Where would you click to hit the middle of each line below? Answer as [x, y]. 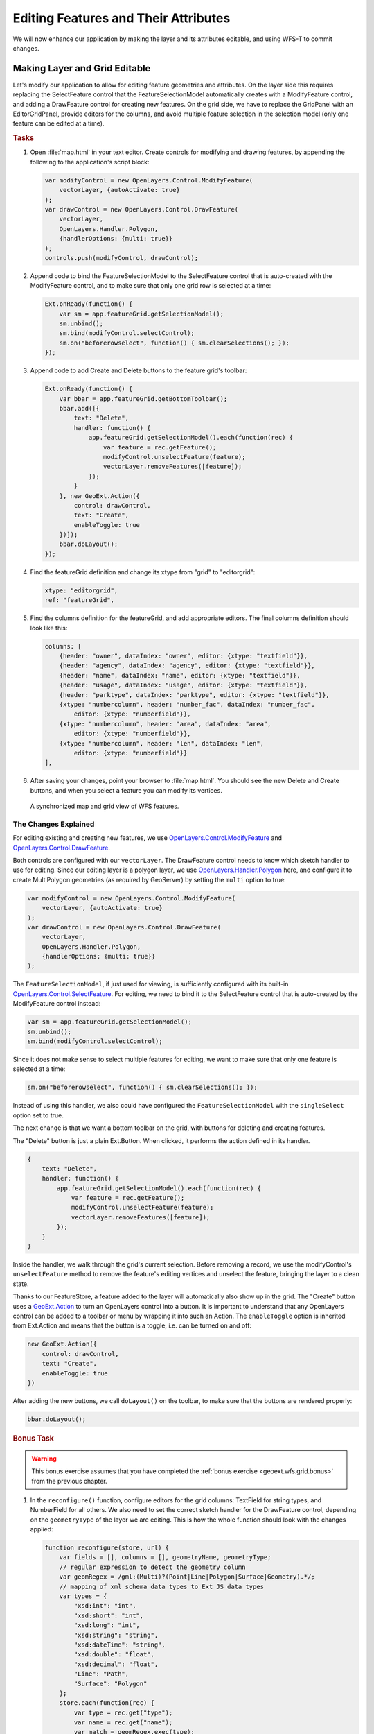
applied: [42, 1529]
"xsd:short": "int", [109, 1615]
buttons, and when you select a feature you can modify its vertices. [126, 790]
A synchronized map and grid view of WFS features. [105, 806]
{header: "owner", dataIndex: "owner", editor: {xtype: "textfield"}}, [184, 656]
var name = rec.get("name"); [123, 1723]
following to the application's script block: [90, 162]
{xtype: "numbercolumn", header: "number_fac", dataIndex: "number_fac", [187, 704]
